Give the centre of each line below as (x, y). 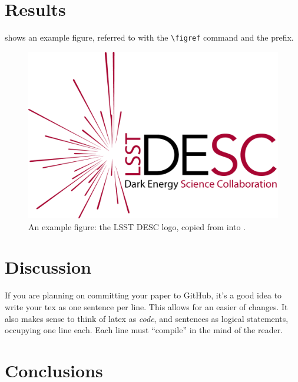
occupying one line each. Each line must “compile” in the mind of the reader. (144, 330)
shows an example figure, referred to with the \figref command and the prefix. (149, 37)
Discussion (48, 267)
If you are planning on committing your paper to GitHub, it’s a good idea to (143, 295)
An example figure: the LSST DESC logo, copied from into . (137, 226)
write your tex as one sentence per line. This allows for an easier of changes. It (146, 306)
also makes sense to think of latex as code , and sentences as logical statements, (147, 318)
